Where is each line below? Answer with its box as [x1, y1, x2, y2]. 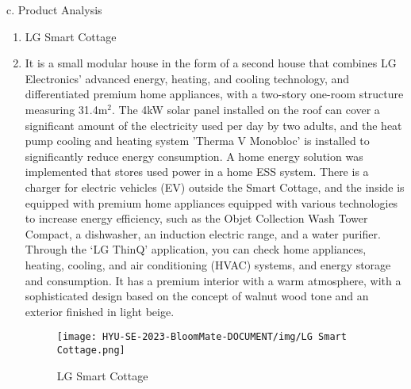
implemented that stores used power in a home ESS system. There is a [25, 163, 369, 180]
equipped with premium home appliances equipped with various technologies [25, 194, 398, 211]
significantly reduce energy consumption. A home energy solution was [25, 147, 363, 164]
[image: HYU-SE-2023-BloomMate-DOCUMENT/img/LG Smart [56, 331, 347, 343]
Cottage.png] [56, 344, 125, 356]
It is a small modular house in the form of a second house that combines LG [25, 55, 397, 71]
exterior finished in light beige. [25, 303, 175, 319]
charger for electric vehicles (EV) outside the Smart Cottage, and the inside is [25, 178, 405, 195]
